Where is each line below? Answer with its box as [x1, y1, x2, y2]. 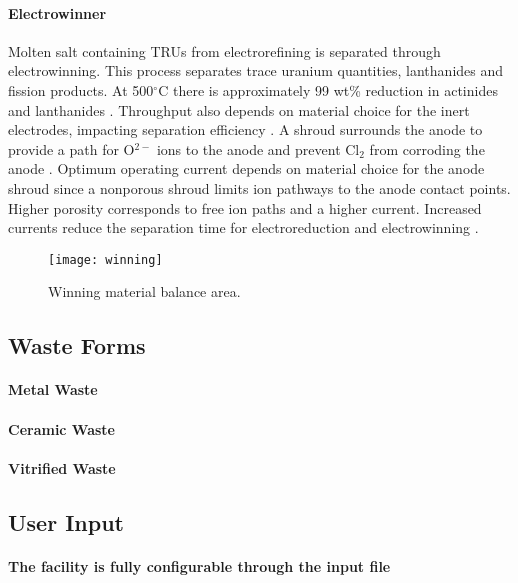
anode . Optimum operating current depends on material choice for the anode [8, 158, 485, 179]
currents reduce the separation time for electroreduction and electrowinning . [8, 217, 479, 238]
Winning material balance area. [48, 281, 241, 302]
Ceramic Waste [8, 418, 115, 439]
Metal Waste [8, 379, 98, 400]
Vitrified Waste [8, 457, 116, 478]
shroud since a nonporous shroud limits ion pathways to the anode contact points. [8, 177, 511, 198]
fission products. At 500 [8, 79, 154, 100]
